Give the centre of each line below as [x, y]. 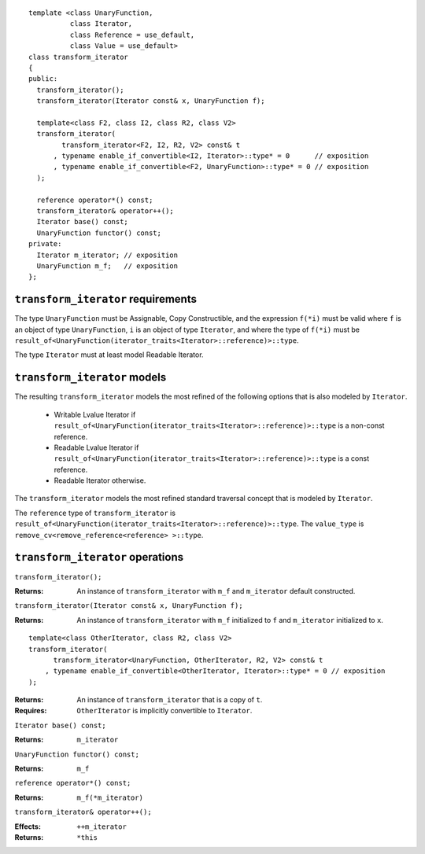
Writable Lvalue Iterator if [95, 414]
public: [43, 79]
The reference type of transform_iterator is [95, 513]
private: [45, 244]
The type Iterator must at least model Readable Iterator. [109, 355]
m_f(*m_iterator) [110, 797]
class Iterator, [101, 24]
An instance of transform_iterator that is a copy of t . [170, 700]
